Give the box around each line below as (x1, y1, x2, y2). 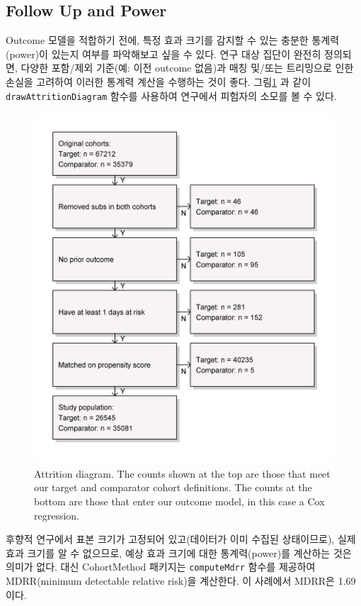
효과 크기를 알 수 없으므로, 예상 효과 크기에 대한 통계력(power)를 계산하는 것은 (6, 545, 352, 560)
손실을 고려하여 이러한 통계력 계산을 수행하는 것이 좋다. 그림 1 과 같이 (6, 74, 311, 89)
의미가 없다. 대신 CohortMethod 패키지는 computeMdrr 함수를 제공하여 (6, 559, 316, 574)
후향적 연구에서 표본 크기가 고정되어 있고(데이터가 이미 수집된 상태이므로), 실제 (6, 532, 356, 546)
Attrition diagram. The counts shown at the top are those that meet (34, 466, 331, 481)
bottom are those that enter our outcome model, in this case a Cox (34, 494, 325, 509)
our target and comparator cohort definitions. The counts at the (34, 480, 312, 495)
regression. (34, 507, 80, 522)
